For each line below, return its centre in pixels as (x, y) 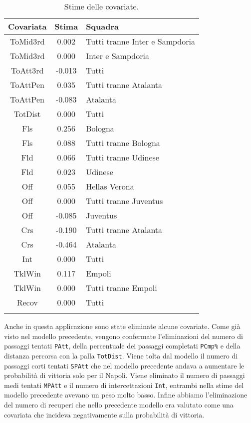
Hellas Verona (110, 186)
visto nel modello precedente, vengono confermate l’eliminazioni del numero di (124, 336)
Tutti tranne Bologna (123, 143)
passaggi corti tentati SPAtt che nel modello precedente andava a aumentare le (124, 365)
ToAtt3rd (27, 70)
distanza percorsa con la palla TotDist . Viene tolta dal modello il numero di (121, 355)
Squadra (102, 26)
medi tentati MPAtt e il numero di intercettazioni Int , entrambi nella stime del (124, 385)
